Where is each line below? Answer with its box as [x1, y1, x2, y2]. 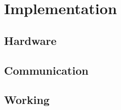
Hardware [4, 32, 57, 48]
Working [4, 92, 50, 107]
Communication [4, 62, 89, 78]
